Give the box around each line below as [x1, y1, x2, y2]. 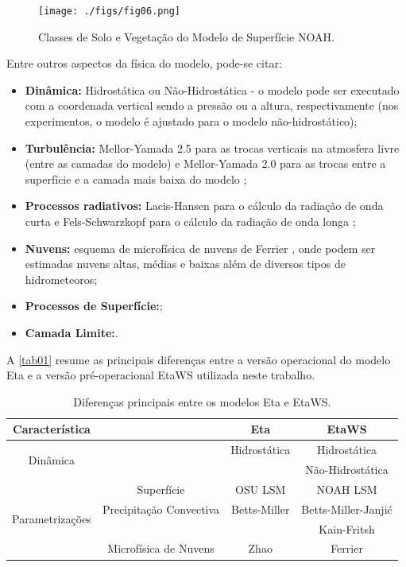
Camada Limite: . [25, 324, 118, 340]
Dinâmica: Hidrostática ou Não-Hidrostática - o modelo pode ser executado [25, 81, 400, 98]
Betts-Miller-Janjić [301, 500, 392, 517]
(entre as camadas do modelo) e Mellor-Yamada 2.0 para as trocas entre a [25, 155, 386, 172]
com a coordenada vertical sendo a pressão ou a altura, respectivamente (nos [25, 97, 399, 114]
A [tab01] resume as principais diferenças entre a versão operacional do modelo [6, 351, 391, 367]
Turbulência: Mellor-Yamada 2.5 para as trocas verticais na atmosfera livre [25, 139, 400, 156]
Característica [13, 421, 91, 437]
